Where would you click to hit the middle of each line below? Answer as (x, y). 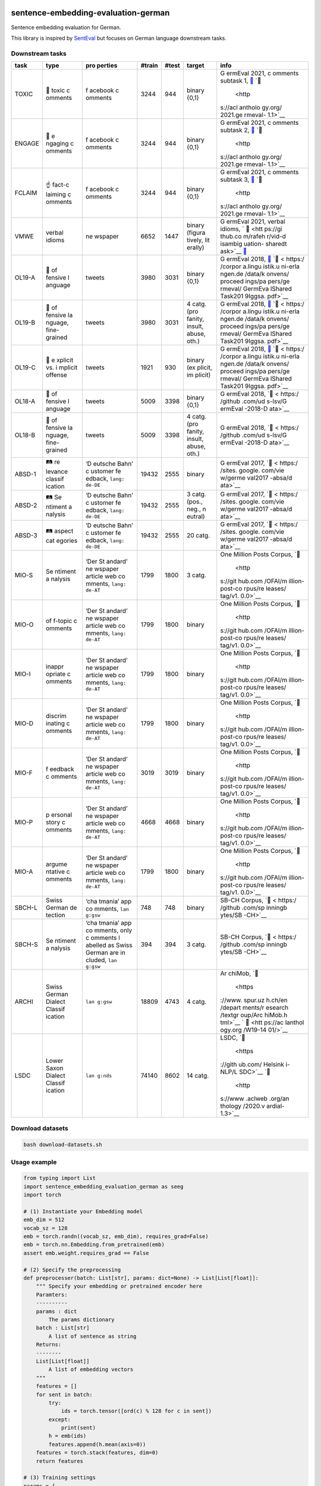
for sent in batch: (64, 1394)
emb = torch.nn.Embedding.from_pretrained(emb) (94, 1245)
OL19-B (25, 323)
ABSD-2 (26, 505)
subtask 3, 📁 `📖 (241, 180)
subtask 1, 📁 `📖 (241, 81)
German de (61, 908)
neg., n (196, 509)
